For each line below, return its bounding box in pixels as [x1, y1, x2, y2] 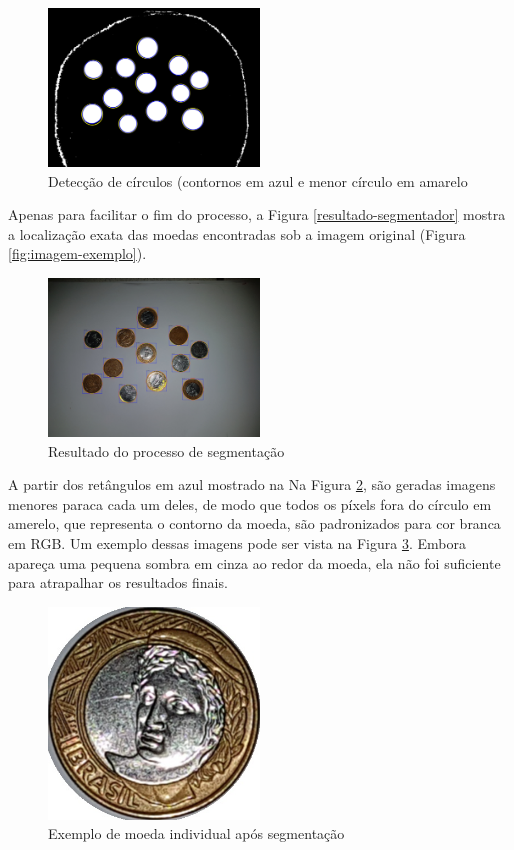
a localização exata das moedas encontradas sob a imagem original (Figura [8, 223, 466, 244]
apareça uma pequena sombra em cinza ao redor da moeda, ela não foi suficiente [8, 552, 501, 573]
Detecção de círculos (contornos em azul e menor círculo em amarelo [48, 170, 468, 191]
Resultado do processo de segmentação [48, 440, 285, 461]
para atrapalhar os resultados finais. [8, 572, 228, 593]
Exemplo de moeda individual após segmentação [48, 823, 345, 844]
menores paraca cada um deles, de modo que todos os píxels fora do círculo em [8, 493, 492, 514]
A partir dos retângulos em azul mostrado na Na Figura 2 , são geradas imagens [8, 474, 496, 495]
